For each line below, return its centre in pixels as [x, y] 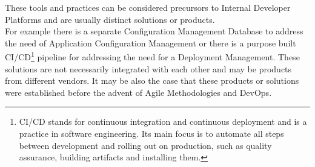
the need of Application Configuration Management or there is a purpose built [151, 43]
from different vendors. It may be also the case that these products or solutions [152, 80]
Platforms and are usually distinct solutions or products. [110, 19]
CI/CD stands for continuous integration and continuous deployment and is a [163, 121]
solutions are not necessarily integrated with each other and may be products [148, 68]
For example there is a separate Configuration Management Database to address [154, 31]
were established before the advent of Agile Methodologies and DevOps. [138, 92]
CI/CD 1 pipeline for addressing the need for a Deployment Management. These [152, 56]
